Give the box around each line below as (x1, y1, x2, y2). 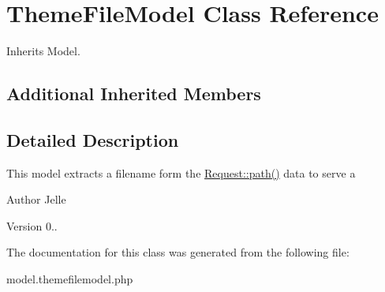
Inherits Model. (6, 43, 80, 59)
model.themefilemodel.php (6, 271, 133, 287)
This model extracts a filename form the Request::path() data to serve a (6, 164, 356, 181)
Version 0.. (6, 217, 58, 234)
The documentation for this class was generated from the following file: (6, 244, 349, 260)
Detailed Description (6, 127, 179, 152)
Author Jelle (6, 191, 66, 208)
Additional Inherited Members (6, 81, 261, 106)
